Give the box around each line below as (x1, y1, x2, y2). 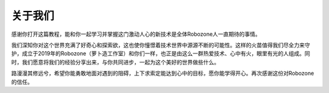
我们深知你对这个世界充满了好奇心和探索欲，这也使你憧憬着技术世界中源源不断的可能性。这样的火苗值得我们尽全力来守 (11, 41, 310, 49)
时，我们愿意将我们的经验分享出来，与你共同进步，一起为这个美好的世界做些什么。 (11, 58, 219, 66)
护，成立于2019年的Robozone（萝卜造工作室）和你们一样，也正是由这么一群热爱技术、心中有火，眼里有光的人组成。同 (11, 50, 311, 57)
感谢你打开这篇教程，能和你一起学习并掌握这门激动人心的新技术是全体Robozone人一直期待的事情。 (11, 30, 261, 38)
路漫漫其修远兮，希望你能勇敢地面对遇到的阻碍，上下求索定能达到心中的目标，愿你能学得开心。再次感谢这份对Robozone (11, 70, 314, 77)
